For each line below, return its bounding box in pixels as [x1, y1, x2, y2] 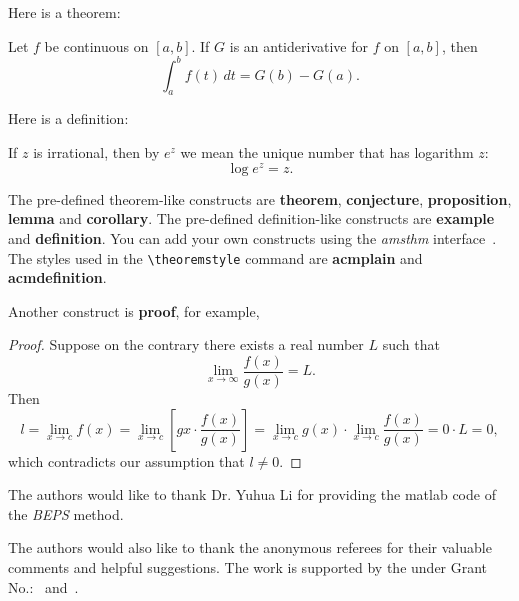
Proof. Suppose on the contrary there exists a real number [8, 334, 364, 355]
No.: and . [8, 576, 79, 597]
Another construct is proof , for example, [8, 300, 260, 321]
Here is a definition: [8, 108, 129, 129]
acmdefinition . [8, 267, 107, 288]
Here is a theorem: [8, 2, 121, 22]
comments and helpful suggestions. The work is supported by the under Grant [8, 557, 488, 577]
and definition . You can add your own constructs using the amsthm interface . [8, 227, 497, 248]
